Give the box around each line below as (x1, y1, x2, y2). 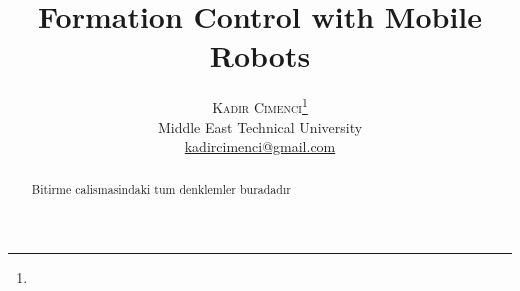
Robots (209, 35, 311, 76)
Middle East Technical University (157, 116, 363, 137)
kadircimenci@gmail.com (184, 136, 336, 157)
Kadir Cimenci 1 (212, 94, 308, 117)
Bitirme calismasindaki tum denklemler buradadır (31, 180, 291, 197)
